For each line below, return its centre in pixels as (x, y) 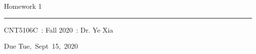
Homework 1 (23, 6)
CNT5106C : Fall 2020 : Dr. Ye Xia (59, 29)
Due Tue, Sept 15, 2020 (41, 46)
